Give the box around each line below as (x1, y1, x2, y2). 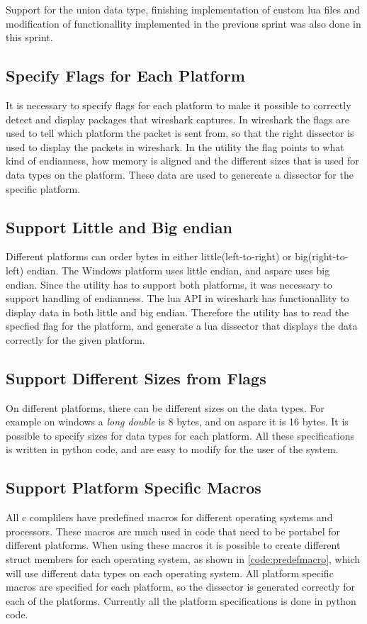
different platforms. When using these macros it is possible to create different (6, 537, 341, 552)
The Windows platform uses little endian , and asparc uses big (61, 262, 330, 277)
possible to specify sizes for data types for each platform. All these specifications (6, 428, 354, 442)
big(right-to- (295, 249, 349, 264)
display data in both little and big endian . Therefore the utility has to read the (6, 304, 349, 319)
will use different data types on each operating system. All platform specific (6, 565, 334, 580)
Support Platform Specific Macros (6, 477, 261, 498)
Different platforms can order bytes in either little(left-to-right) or (6, 249, 292, 264)
